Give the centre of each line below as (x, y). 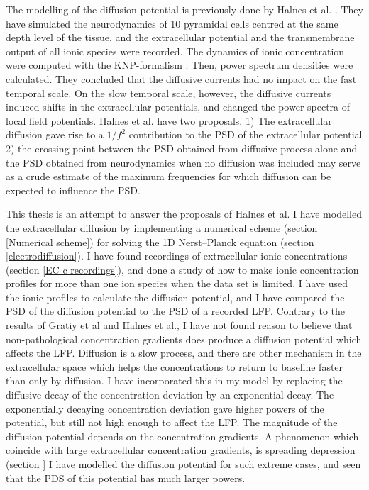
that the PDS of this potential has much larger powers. (126, 478)
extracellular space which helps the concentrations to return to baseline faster (175, 366)
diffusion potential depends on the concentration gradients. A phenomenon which (182, 436)
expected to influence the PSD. (73, 190)
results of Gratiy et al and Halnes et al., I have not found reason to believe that (179, 325)
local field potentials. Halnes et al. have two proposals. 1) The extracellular (169, 120)
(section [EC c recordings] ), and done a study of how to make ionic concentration (182, 269)
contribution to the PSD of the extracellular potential (246, 134)
